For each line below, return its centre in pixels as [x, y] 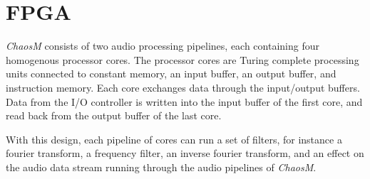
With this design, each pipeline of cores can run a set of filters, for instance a [174, 139]
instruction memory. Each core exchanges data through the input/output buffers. [183, 87]
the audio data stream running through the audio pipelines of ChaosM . [161, 167]
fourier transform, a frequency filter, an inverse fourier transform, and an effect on [185, 153]
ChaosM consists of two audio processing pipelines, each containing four [163, 46]
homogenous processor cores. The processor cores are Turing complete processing [183, 59]
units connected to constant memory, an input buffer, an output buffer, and [171, 74]
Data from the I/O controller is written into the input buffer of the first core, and [184, 101]
